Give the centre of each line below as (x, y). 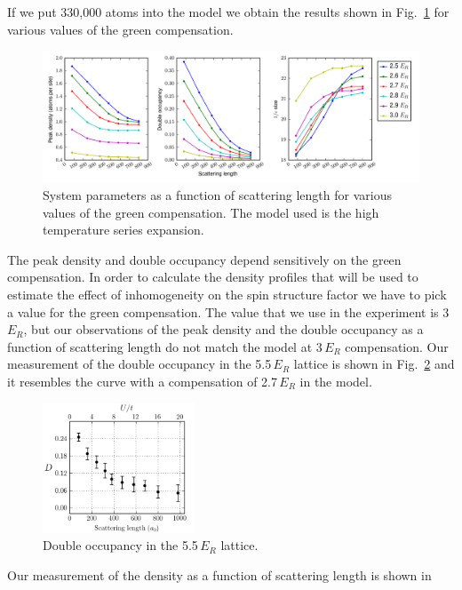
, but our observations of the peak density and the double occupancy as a (223, 329)
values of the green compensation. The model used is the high (211, 212)
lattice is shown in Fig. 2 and (374, 364)
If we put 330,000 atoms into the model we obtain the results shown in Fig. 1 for (228, 12)
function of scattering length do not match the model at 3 (165, 346)
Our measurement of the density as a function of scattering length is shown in (219, 574)
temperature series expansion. (123, 230)
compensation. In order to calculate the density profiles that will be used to (213, 277)
